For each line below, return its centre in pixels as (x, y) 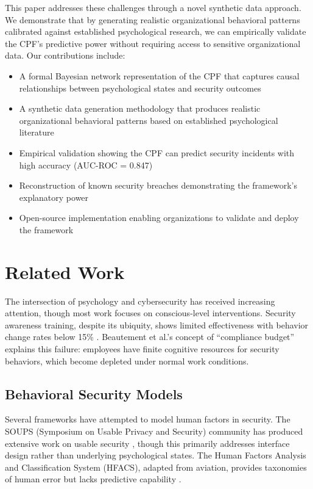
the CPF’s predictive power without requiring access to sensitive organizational (153, 43)
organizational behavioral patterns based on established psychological (149, 120)
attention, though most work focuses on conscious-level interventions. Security (150, 313)
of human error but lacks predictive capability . (93, 479)
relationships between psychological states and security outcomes (140, 88)
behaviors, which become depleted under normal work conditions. (127, 360)
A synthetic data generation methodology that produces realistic (140, 108)
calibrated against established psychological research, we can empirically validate (156, 31)
